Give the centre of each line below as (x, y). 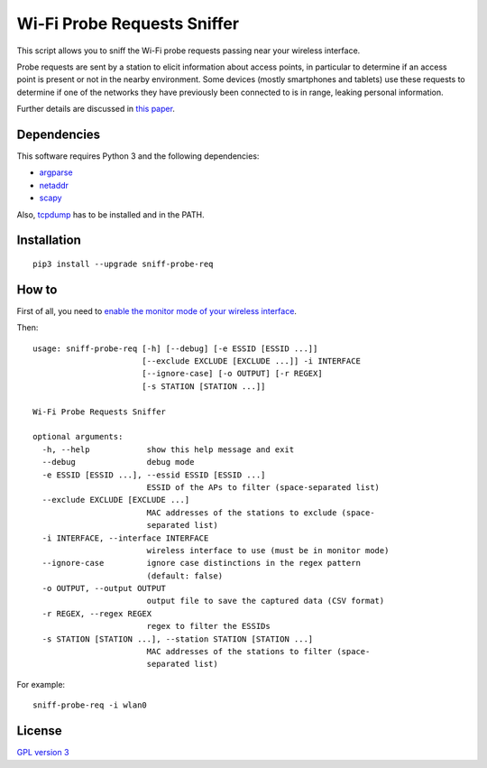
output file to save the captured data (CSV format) (266, 601)
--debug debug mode (118, 462)
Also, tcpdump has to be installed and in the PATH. (110, 214)
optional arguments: (78, 437)
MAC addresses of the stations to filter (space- (258, 652)
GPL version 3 (43, 753)
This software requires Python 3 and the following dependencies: (138, 156)
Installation (49, 241)
